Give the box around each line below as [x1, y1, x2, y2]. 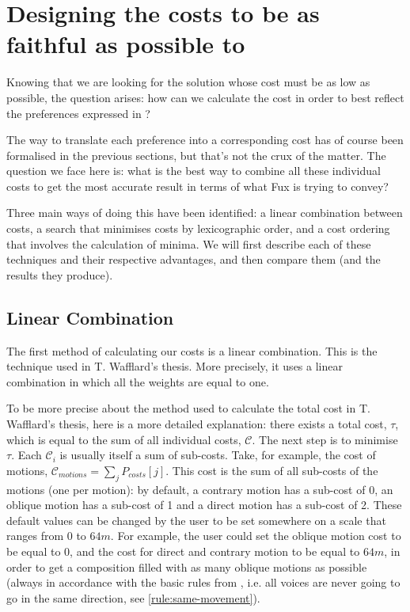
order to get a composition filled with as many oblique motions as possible [6, 558, 367, 575]
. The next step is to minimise [252, 431, 398, 447]
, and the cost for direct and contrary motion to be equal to [70, 542, 360, 559]
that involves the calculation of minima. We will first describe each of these [6, 235, 371, 252]
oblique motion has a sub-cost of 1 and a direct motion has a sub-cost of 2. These [6, 496, 402, 513]
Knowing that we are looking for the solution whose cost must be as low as [6, 74, 370, 90]
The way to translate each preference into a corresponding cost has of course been [6, 131, 404, 148]
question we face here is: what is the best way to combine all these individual [6, 162, 381, 179]
